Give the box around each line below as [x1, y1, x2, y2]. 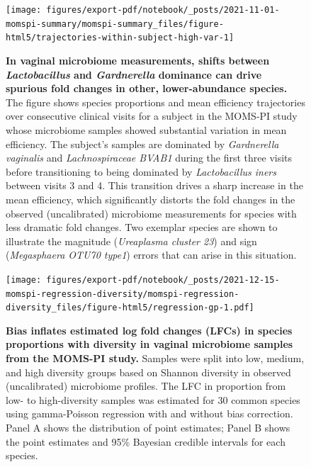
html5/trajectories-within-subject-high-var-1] [6, 33, 234, 43]
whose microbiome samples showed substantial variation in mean [6, 122, 287, 137]
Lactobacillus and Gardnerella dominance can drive [6, 67, 262, 81]
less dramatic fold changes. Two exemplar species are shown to [6, 220, 278, 235]
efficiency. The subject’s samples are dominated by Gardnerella [6, 136, 279, 151]
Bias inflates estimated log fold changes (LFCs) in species [6, 322, 293, 337]
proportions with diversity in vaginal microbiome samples [6, 337, 293, 351]
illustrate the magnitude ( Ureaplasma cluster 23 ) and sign [6, 233, 257, 248]
